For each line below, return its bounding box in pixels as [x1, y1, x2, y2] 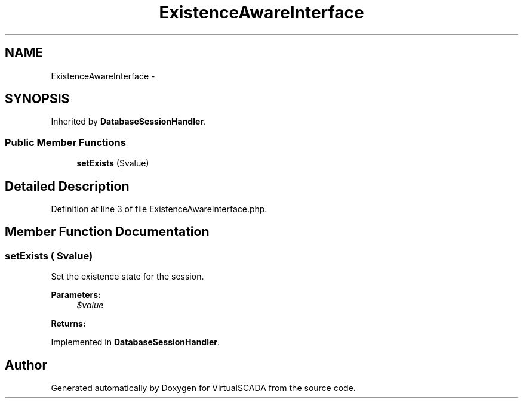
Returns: [51, 318, 86, 329]
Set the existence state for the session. [51, 271, 204, 282]
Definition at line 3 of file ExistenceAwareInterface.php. [51, 204, 267, 215]
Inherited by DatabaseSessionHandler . [51, 116, 207, 127]
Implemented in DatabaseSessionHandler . [51, 337, 220, 348]
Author [5, 357, 47, 373]
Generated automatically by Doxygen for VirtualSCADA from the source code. [51, 383, 356, 393]
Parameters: [51, 290, 101, 300]
